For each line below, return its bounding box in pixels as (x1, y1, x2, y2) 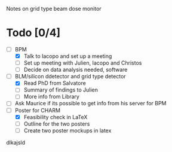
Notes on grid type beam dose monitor (6, 5, 102, 12)
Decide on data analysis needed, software (23, 66, 128, 74)
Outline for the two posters (23, 120, 90, 127)
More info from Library (23, 93, 79, 101)
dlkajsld (6, 139, 26, 146)
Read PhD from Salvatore (23, 80, 87, 87)
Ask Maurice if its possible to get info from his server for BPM (14, 100, 167, 107)
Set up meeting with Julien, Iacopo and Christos (23, 59, 142, 66)
